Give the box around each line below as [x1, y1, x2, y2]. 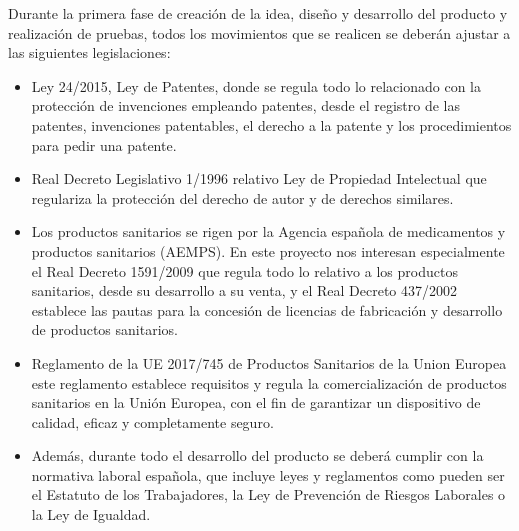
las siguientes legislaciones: [8, 42, 171, 63]
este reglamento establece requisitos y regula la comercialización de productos [31, 372, 507, 393]
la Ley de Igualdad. [31, 504, 151, 525]
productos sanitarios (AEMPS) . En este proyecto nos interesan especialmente [31, 240, 505, 261]
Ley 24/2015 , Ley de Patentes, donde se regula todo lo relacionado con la [31, 75, 481, 96]
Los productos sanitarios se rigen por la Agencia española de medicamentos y [31, 221, 506, 242]
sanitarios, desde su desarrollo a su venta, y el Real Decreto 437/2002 [31, 280, 458, 301]
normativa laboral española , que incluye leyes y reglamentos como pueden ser [31, 464, 505, 485]
